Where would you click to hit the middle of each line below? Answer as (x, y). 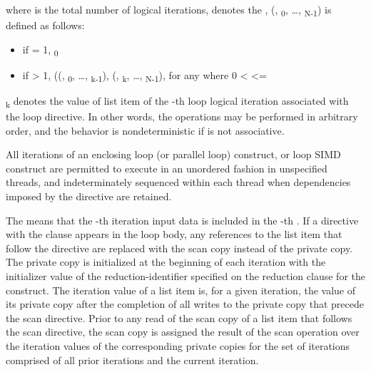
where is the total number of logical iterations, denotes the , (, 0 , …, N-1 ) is (169, 10)
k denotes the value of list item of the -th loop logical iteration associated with (177, 101)
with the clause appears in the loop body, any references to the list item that (174, 234)
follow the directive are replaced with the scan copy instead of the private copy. (179, 248)
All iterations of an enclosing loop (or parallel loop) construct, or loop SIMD (173, 154)
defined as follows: (45, 25)
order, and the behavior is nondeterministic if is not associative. (145, 130)
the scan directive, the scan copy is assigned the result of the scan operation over (183, 332)
